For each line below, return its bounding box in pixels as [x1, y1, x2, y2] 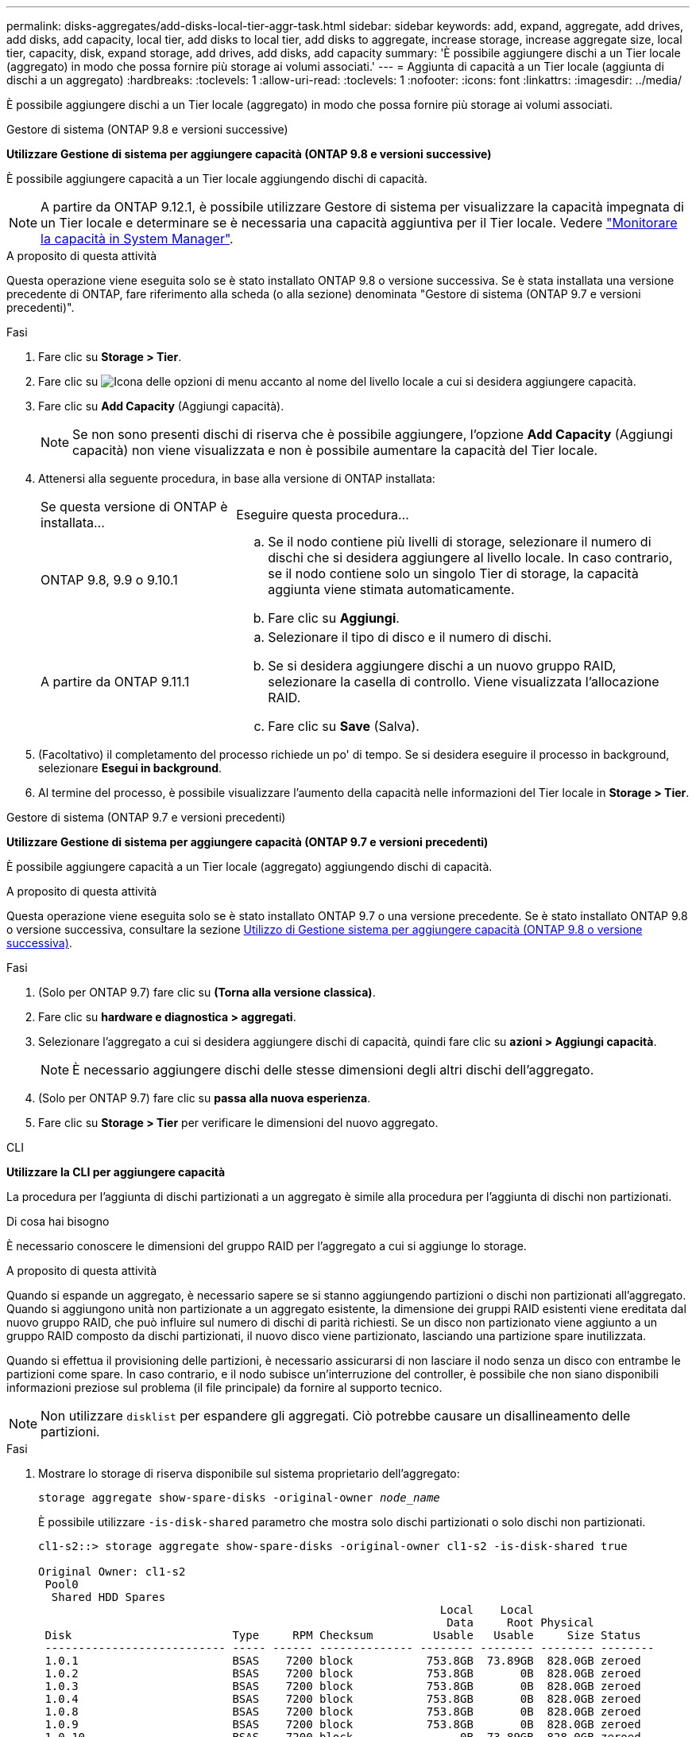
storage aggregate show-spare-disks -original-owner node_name [38, 1491, 440, 1504]
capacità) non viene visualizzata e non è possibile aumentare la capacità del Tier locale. [72, 442, 598, 458]
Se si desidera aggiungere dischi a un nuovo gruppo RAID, [268, 658, 617, 674]
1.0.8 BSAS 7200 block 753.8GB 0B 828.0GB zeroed [44, 1705, 641, 1718]
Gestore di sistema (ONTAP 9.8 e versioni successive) [6, 122, 288, 136]
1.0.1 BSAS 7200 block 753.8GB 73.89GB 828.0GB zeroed [44, 1654, 641, 1667]
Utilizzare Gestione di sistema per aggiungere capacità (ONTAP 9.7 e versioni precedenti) [6, 835, 489, 849]
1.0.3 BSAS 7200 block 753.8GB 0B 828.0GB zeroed [44, 1680, 641, 1692]
